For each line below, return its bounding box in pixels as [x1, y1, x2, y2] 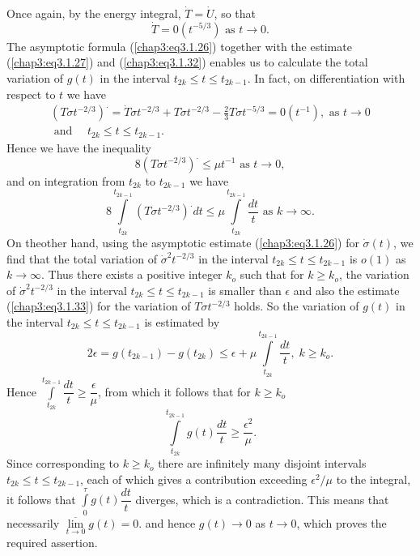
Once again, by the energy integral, [6, 5, 181, 21]
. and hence [138, 514, 196, 531]
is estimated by [144, 314, 220, 331]
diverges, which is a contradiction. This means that [135, 490, 389, 507]
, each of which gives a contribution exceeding [80, 471, 308, 488]
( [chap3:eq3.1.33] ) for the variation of [6, 297, 191, 314]
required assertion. [6, 533, 98, 550]
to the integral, [336, 471, 411, 488]
